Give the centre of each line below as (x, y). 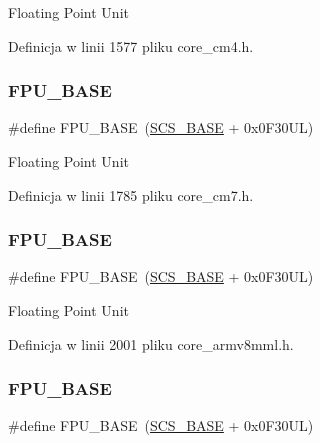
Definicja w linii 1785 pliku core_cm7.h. (131, 194)
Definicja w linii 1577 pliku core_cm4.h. (131, 45)
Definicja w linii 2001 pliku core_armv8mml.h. (151, 343)
